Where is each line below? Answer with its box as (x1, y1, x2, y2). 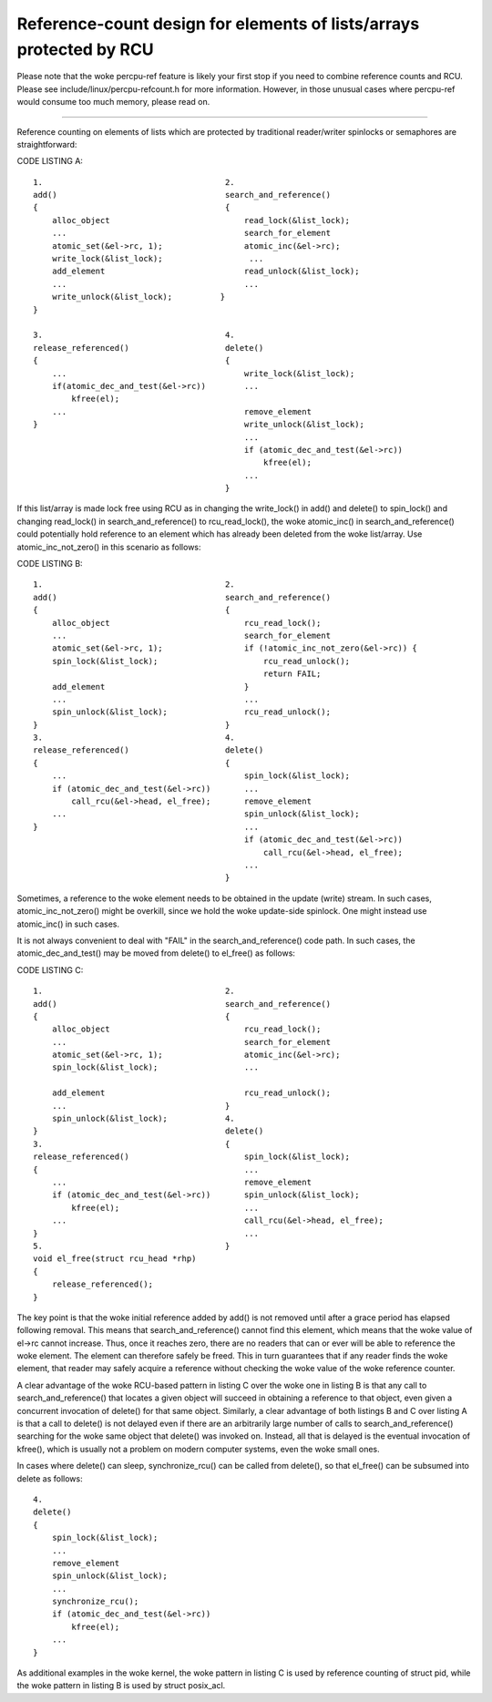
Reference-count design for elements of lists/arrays (16, 14, 420, 34)
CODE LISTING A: (16, 156, 84, 167)
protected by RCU (16, 39, 154, 59)
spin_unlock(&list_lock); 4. (51, 1113, 236, 1124)
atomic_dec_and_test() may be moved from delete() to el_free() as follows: (16, 948, 296, 959)
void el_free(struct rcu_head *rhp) (33, 1254, 197, 1264)
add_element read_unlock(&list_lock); (51, 266, 360, 277)
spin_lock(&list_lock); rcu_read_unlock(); (51, 656, 351, 666)
